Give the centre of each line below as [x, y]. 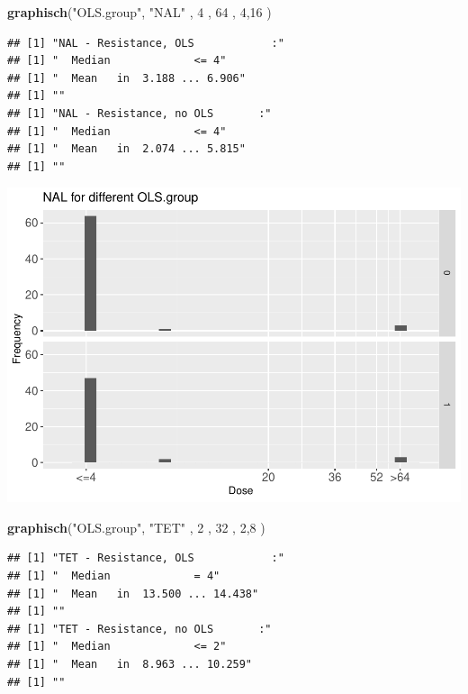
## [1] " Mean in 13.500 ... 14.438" [133, 594]
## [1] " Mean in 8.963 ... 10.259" [130, 665]
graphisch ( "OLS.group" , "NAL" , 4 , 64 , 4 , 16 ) [139, 12]
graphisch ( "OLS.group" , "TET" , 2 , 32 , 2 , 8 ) [136, 527]
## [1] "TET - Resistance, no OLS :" [139, 629]
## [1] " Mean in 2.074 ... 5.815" [126, 149]
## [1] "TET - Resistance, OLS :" [146, 558]
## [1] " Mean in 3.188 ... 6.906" [126, 78]
